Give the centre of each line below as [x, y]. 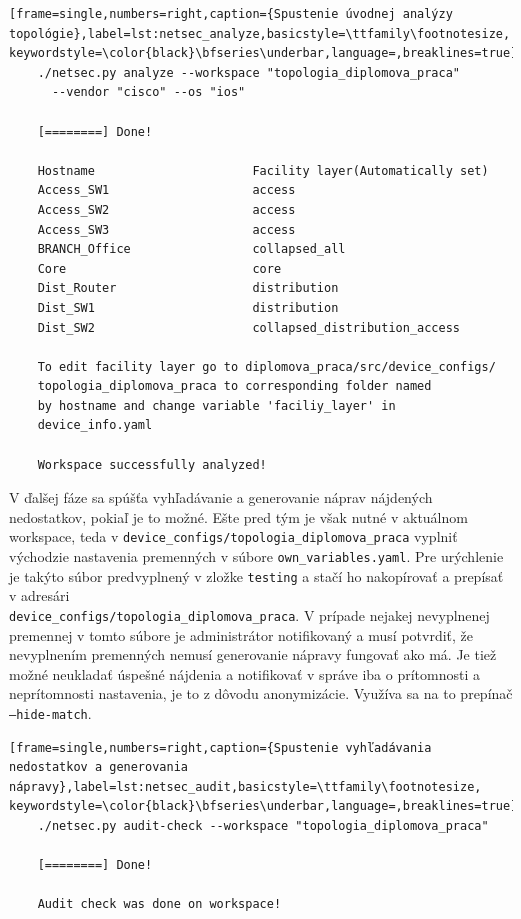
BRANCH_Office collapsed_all [191, 249]
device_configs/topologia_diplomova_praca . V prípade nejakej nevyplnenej [249, 615]
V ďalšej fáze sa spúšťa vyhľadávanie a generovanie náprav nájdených [221, 497]
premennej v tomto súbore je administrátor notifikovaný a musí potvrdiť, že [241, 634]
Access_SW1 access [166, 190]
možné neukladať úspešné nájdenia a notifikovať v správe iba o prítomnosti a [244, 673]
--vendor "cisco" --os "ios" [148, 92]
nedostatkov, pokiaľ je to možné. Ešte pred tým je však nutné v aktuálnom [238, 516]
